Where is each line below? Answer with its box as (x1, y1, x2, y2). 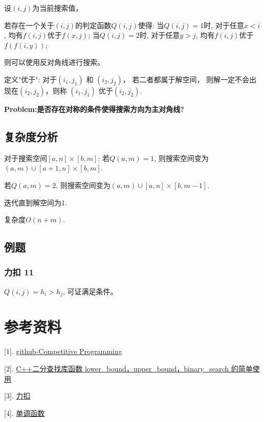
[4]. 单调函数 (4, 407, 45, 418)
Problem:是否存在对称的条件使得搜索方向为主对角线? (4, 103, 184, 114)
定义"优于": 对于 (4, 74, 57, 84)
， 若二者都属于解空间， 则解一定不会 (122, 74, 250, 84)
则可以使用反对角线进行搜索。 (4, 57, 104, 67)
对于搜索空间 (4, 152, 47, 163)
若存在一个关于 (4, 19, 54, 30)
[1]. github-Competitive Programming (4, 346, 122, 357)
